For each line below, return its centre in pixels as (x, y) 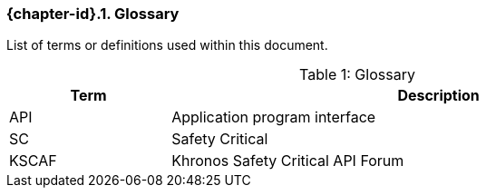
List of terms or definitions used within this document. (167, 45)
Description (438, 96)
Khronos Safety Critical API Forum (288, 161)
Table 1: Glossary (357, 75)
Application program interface (274, 117)
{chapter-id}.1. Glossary (93, 14)
